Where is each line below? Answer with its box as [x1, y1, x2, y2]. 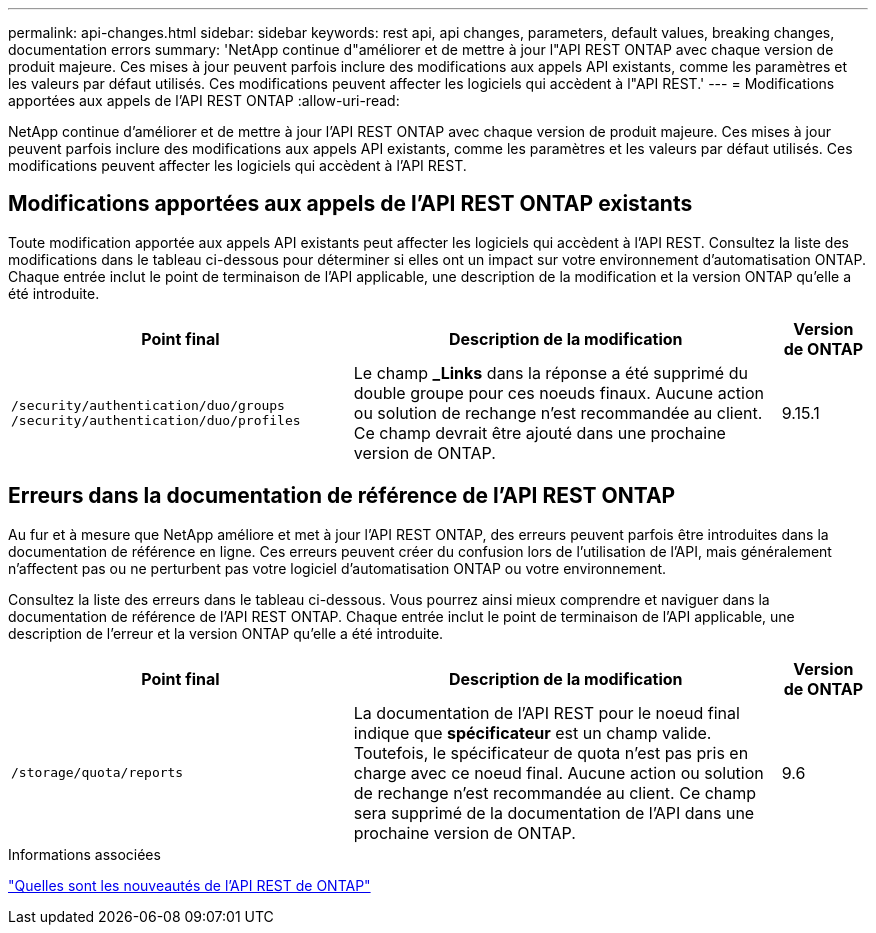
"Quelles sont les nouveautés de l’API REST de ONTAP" [8, 876, 371, 894]
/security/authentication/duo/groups [11, 397, 285, 413]
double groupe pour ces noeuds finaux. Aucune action [353, 382, 764, 403]
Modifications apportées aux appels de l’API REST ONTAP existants [8, 191, 693, 217]
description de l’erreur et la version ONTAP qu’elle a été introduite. [8, 624, 444, 642]
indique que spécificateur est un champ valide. [353, 722, 712, 743]
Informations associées [8, 845, 161, 863]
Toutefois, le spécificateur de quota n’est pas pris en [353, 742, 749, 763]
